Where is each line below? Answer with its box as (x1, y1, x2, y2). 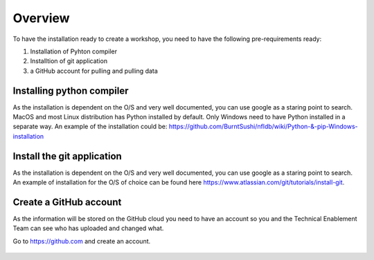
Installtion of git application (30, 57, 107, 65)
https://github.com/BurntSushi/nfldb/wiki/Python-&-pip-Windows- (168, 122, 358, 131)
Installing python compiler (12, 85, 129, 96)
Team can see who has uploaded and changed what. (12, 224, 164, 232)
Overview (12, 10, 70, 26)
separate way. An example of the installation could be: (12, 122, 168, 131)
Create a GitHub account (12, 196, 122, 208)
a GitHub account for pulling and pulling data (30, 67, 159, 75)
